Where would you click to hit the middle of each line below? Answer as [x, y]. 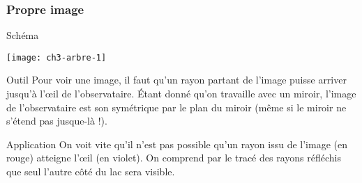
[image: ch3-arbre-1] [56, 57]
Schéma [23, 35]
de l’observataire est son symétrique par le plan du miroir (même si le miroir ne [176, 107]
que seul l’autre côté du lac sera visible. [91, 172]
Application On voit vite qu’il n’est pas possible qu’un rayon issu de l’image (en [177, 144]
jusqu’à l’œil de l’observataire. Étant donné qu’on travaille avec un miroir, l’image [181, 94]
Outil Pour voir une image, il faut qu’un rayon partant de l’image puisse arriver [176, 80]
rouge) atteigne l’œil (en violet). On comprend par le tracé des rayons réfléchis [174, 158]
